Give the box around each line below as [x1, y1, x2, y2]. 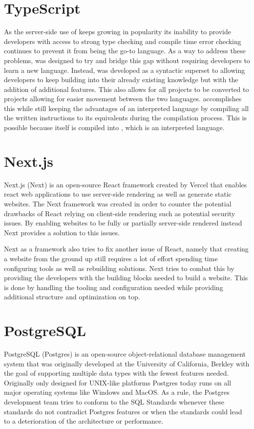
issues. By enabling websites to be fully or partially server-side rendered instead [4, 218, 242, 228]
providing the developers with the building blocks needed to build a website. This [4, 272, 248, 283]
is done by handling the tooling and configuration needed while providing [4, 282, 223, 292]
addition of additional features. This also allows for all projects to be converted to [4, 84, 249, 94]
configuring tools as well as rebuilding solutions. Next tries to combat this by [4, 263, 234, 273]
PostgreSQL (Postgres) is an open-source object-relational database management [4, 349, 246, 359]
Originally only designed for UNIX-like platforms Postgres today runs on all [4, 377, 232, 387]
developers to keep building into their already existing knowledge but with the [4, 74, 238, 85]
